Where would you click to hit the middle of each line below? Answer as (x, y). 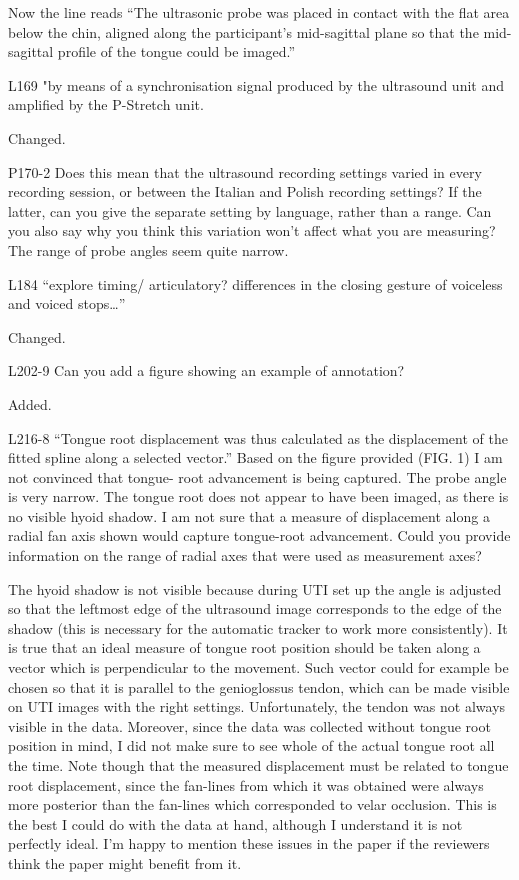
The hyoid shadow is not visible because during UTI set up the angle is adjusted (255, 588)
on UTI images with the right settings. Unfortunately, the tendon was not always (257, 706)
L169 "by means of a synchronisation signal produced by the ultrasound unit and (256, 84)
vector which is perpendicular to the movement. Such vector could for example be (258, 667)
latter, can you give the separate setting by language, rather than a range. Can (250, 210)
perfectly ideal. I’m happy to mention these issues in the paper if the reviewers (249, 843)
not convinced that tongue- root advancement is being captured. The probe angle (257, 476)
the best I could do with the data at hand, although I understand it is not (235, 823)
